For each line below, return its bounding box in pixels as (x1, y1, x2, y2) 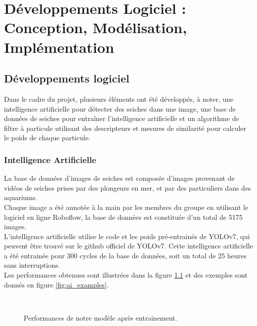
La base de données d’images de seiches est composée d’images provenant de (4, 173, 235, 183)
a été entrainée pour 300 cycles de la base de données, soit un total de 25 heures (4, 250, 247, 260)
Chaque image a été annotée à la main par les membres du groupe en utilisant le (4, 202, 249, 212)
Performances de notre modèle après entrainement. (24, 312, 177, 323)
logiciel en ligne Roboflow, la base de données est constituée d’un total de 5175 (4, 211, 243, 222)
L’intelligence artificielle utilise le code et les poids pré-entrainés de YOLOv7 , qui (4, 231, 250, 241)
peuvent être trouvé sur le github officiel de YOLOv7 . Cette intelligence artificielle (4, 241, 253, 251)
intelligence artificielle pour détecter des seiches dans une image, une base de (4, 103, 236, 114)
